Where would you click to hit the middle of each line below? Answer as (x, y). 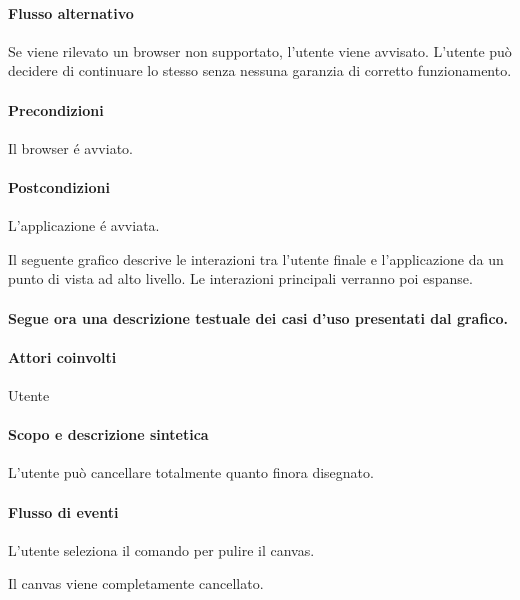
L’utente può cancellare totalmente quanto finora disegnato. (191, 472)
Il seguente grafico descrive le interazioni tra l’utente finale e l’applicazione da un (256, 258)
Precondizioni (56, 109)
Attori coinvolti (62, 356)
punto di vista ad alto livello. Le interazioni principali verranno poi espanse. (240, 278)
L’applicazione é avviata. (84, 225)
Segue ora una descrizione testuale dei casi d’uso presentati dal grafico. (258, 317)
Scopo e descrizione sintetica (108, 434)
